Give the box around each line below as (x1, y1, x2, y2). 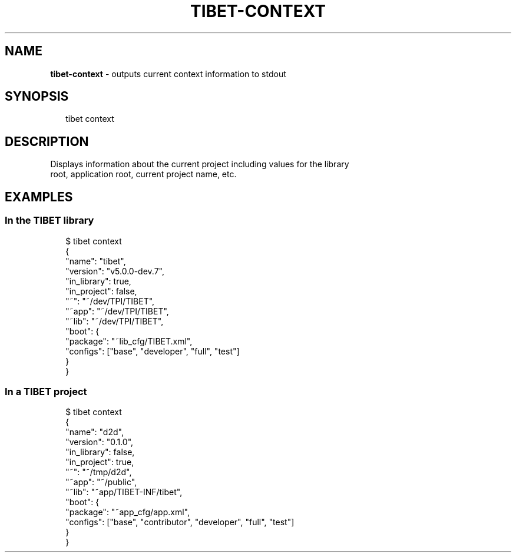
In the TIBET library (5, 214, 94, 227)
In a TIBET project (5, 385, 87, 397)
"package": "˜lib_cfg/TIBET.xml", (65, 336, 193, 346)
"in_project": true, (65, 457, 134, 468)
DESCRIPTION (5, 134, 89, 149)
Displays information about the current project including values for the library (50, 159, 349, 170)
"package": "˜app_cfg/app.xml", (65, 507, 190, 518)
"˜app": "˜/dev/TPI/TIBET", (65, 306, 169, 316)
